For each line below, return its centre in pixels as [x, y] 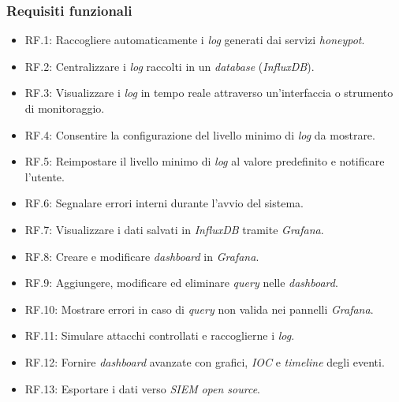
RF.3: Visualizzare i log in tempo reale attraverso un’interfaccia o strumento [209, 93]
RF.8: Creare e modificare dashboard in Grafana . [142, 256]
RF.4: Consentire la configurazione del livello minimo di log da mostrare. [200, 134]
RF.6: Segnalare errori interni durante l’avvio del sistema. [164, 203]
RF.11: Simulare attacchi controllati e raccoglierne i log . [160, 335]
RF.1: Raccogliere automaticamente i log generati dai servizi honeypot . [195, 40]
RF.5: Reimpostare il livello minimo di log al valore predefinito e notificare [205, 161]
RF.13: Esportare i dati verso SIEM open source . [143, 388]
